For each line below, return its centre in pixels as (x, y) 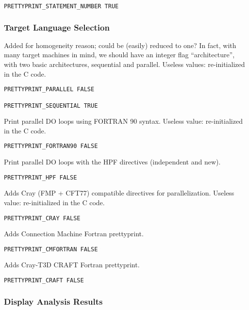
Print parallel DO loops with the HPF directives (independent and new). (112, 162)
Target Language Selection (57, 27)
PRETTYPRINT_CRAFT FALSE (44, 280)
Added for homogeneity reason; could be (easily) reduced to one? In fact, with (120, 45)
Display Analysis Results (53, 301)
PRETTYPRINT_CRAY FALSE (42, 218)
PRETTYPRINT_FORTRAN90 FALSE (51, 146)
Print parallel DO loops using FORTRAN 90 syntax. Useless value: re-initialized (123, 121)
